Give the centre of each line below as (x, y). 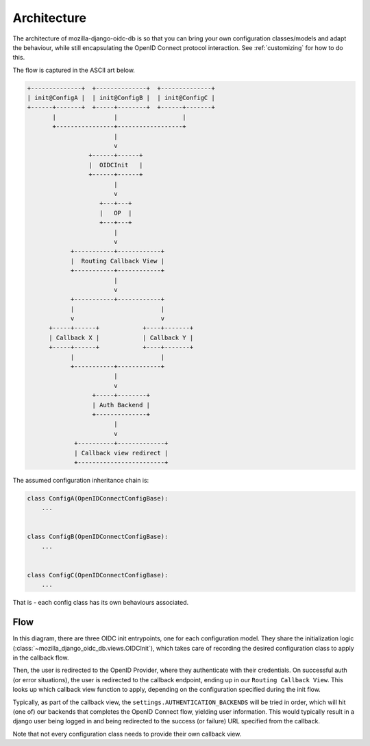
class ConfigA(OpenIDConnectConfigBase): (98, 498)
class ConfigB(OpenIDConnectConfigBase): (98, 537)
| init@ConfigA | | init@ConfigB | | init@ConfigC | (121, 98)
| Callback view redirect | (121, 453)
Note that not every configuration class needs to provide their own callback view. (127, 734)
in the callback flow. (41, 658)
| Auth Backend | (121, 405)
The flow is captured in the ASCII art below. (74, 70)
